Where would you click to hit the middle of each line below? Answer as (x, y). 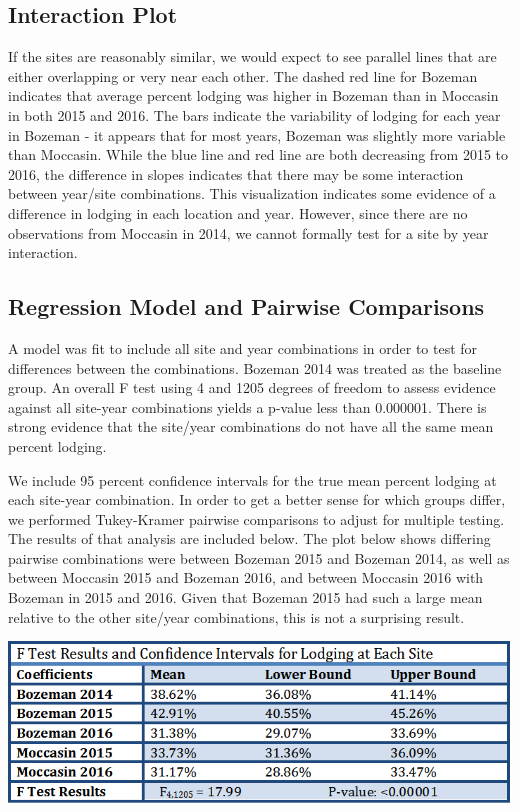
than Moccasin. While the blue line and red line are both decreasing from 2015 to (258, 154)
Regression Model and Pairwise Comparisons (246, 306)
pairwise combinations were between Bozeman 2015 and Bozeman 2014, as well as (259, 557)
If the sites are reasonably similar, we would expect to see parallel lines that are (252, 56)
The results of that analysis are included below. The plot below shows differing (249, 538)
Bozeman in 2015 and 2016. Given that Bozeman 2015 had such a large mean (245, 597)
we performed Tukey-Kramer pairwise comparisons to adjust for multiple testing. (256, 518)
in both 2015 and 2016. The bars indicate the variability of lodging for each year (254, 114)
